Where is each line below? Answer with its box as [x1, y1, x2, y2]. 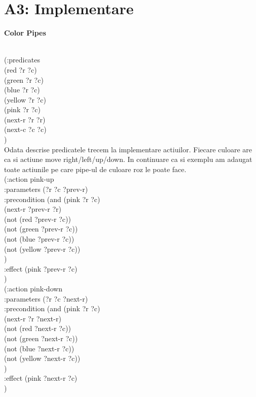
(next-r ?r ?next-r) [4, 313, 61, 323]
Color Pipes [4, 27, 46, 38]
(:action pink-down [4, 283, 63, 293]
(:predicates [4, 54, 40, 65]
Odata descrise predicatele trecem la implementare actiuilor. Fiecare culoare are [4, 144, 252, 154]
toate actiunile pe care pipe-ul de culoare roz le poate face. [4, 163, 187, 174]
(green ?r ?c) [4, 74, 44, 85]
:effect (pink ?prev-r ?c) [4, 263, 78, 274]
